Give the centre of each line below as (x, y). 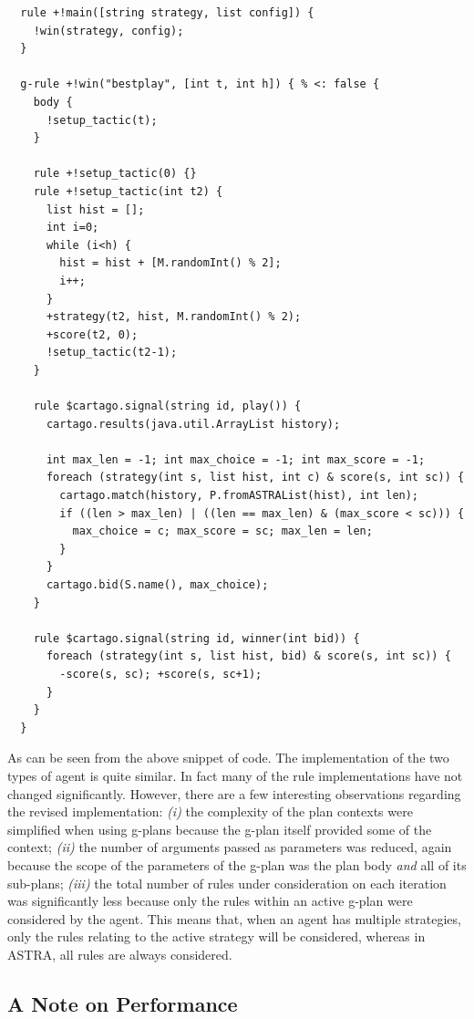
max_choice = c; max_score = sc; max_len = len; (222, 531)
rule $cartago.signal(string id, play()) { (167, 406)
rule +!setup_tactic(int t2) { (128, 191)
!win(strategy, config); (108, 31)
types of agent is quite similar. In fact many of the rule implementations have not (235, 775)
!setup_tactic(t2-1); (112, 353)
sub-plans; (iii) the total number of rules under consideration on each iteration (227, 883)
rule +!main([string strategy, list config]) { (167, 13)
